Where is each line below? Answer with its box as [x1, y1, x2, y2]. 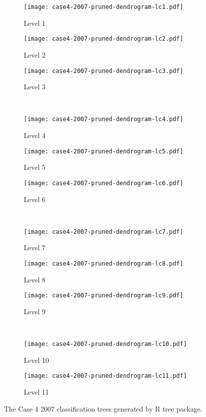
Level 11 [24, 386, 49, 397]
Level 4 [24, 130, 46, 140]
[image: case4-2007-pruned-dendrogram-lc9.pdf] [24, 292, 184, 299]
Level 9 [24, 306, 46, 316]
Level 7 [24, 242, 46, 253]
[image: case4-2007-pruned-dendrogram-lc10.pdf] [24, 341, 187, 348]
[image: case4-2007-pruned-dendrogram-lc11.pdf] [24, 372, 187, 380]
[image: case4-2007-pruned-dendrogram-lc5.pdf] [24, 147, 184, 155]
